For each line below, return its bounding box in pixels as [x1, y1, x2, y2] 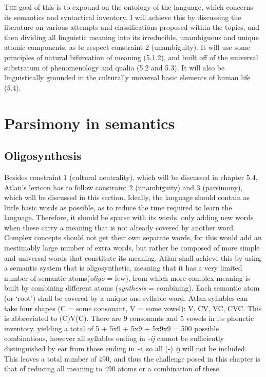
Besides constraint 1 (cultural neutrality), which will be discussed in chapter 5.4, [4, 171, 258, 182]
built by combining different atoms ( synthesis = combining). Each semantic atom [4, 282, 260, 293]
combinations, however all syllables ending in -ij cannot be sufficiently [4, 333, 224, 344]
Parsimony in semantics [4, 112, 175, 133]
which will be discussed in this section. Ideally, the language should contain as [4, 192, 250, 203]
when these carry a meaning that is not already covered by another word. [4, 222, 235, 232]
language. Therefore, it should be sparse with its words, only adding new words [4, 212, 254, 223]
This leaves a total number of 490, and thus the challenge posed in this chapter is [4, 353, 260, 364]
